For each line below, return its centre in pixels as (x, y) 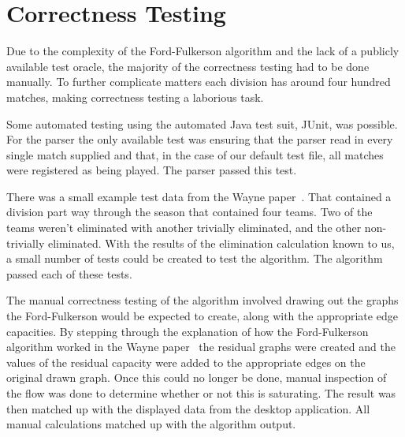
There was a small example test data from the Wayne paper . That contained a (199, 196)
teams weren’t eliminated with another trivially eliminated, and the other (184, 228)
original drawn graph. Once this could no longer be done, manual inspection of (197, 377)
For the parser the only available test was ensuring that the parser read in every (200, 139)
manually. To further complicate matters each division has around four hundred (199, 82)
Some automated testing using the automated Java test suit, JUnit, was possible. (202, 123)
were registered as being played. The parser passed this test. (152, 170)
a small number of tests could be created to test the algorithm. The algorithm (195, 258)
